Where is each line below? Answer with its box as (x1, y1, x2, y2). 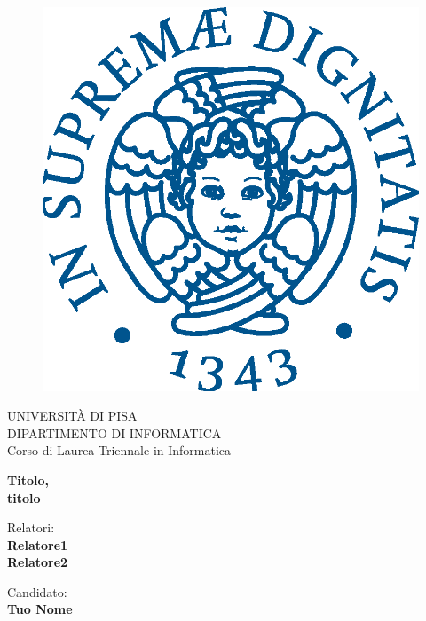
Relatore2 (7, 553, 68, 571)
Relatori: (7, 518, 55, 537)
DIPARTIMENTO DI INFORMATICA (7, 423, 222, 442)
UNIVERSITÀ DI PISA (7, 406, 138, 425)
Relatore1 (7, 535, 68, 554)
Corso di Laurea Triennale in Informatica (7, 441, 232, 460)
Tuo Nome (7, 600, 73, 618)
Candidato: (7, 582, 67, 601)
